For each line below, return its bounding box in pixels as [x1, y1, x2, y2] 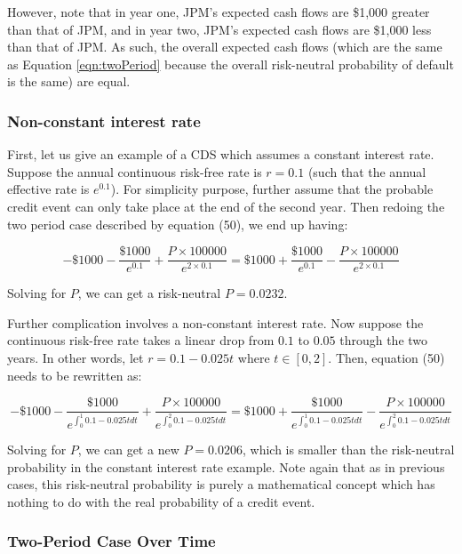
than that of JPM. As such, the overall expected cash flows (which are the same [7, 37, 442, 56]
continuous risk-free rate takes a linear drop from [7, 331, 275, 349]
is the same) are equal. [7, 72, 131, 91]
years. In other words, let [7, 349, 144, 366]
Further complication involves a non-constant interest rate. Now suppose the [7, 313, 424, 332]
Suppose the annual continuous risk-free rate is [7, 162, 262, 181]
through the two [339, 331, 428, 349]
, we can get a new [77, 440, 179, 459]
